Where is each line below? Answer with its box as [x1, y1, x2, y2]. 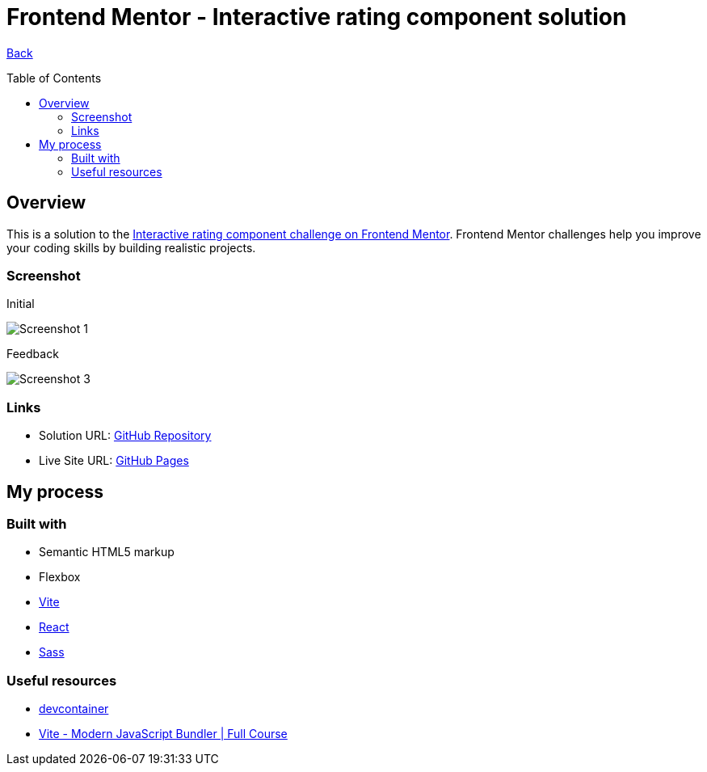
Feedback [6, 347, 59, 361]
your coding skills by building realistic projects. [6, 240, 256, 255]
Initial [6, 297, 35, 311]
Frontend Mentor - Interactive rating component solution [6, 3, 627, 31]
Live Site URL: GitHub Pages [39, 453, 189, 468]
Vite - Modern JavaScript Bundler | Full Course [39, 727, 288, 741]
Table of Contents [6, 70, 102, 85]
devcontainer [39, 702, 109, 716]
